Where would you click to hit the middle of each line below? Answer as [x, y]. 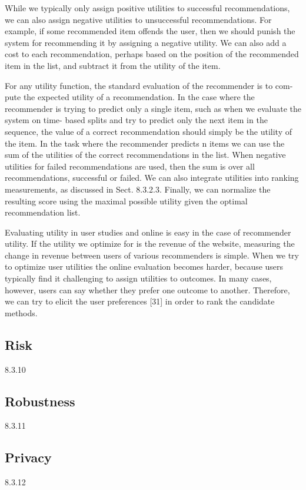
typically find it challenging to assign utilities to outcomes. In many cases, [138, 278]
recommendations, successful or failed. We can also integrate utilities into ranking [152, 178]
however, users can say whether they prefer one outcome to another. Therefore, [147, 289]
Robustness [40, 401]
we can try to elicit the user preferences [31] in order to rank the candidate [140, 301]
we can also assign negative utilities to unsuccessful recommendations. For [138, 19]
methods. [21, 312]
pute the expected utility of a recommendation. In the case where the [130, 97]
